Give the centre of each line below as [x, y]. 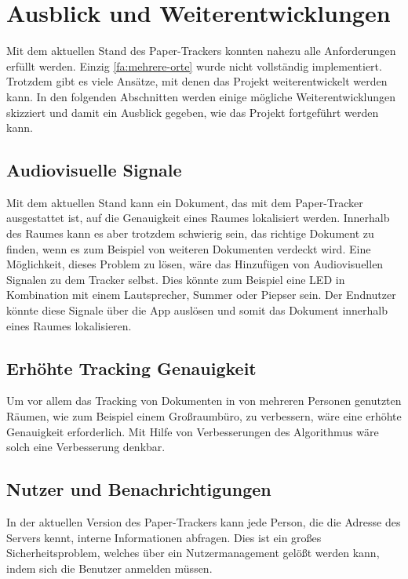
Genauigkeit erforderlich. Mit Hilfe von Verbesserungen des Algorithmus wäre [193, 431]
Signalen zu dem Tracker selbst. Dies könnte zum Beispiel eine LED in [176, 279]
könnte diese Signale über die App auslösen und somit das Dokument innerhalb [197, 310]
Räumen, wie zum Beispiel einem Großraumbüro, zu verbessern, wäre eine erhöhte [204, 416]
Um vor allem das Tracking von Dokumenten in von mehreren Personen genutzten [204, 401]
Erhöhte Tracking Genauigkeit [131, 368]
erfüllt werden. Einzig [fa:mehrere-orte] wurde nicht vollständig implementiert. [194, 66]
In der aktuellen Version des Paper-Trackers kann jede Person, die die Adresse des [204, 522]
